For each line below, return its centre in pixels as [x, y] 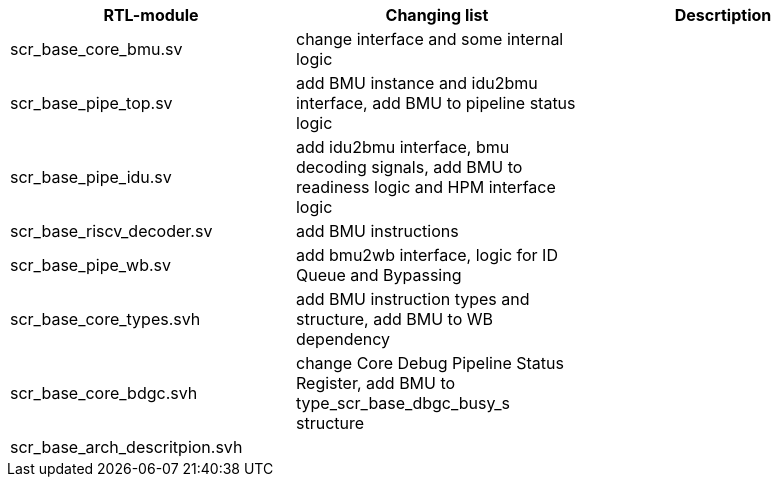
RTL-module [151, 15]
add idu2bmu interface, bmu [402, 147]
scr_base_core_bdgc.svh [104, 393]
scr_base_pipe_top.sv [91, 103]
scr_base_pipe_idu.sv [91, 177]
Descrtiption [723, 15]
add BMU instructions [377, 231]
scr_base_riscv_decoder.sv [111, 231]
